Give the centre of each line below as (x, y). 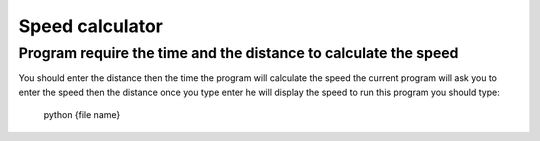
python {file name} (82, 115)
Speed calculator (91, 26)
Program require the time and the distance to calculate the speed (238, 53)
